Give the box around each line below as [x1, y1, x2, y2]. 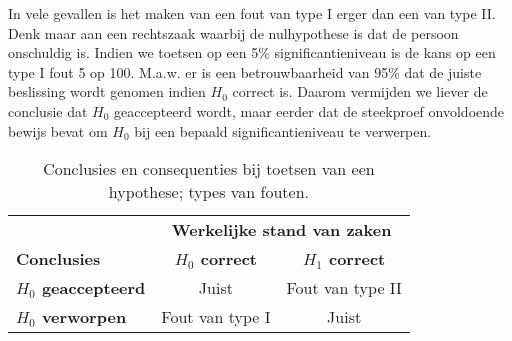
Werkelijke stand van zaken [171, 218, 392, 242]
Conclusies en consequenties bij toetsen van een [43, 157, 375, 181]
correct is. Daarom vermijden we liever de [232, 81, 488, 102]
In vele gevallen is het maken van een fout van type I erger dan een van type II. [8, 3, 496, 23]
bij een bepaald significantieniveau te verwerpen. [134, 120, 432, 141]
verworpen [41, 305, 127, 329]
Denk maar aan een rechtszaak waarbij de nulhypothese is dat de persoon [8, 22, 459, 43]
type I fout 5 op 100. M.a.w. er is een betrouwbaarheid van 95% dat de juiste [8, 61, 482, 82]
